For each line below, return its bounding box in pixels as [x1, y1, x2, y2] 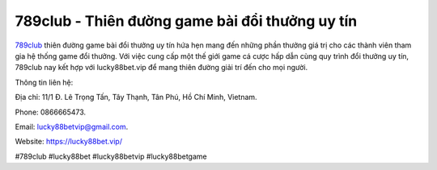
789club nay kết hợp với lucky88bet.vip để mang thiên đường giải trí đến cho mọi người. [15, 63, 308, 73]
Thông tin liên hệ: [15, 77, 74, 87]
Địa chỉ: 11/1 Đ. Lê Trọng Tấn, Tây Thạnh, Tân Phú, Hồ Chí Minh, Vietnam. [15, 93, 258, 102]
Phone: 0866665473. [15, 107, 87, 117]
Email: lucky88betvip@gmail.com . [15, 122, 129, 131]
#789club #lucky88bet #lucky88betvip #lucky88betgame [15, 151, 207, 161]
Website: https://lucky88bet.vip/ [15, 137, 123, 147]
